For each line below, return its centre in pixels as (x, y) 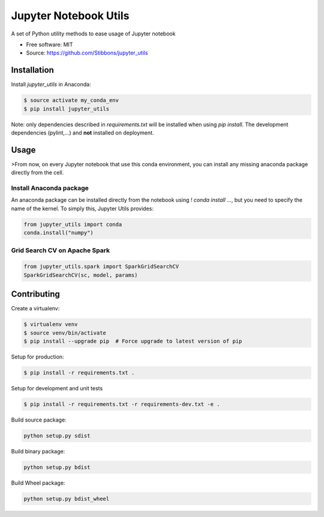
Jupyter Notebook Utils (70, 16)
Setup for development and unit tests (57, 388)
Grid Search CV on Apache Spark (61, 250)
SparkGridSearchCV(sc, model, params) (81, 275)
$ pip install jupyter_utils (67, 109)
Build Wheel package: (38, 483)
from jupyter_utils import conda (73, 224)
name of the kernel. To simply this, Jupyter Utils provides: (82, 208)
